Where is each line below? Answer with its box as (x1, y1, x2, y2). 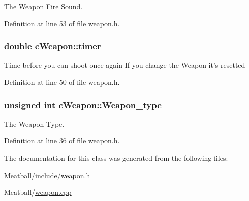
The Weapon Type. (4, 118, 65, 129)
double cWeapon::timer (4, 40, 101, 52)
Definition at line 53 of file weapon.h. (4, 18, 120, 28)
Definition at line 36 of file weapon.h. (4, 135, 120, 146)
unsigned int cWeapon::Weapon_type (4, 98, 162, 111)
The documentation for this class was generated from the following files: (4, 153, 228, 163)
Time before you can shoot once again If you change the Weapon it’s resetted (4, 60, 245, 70)
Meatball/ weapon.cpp (4, 187, 72, 197)
